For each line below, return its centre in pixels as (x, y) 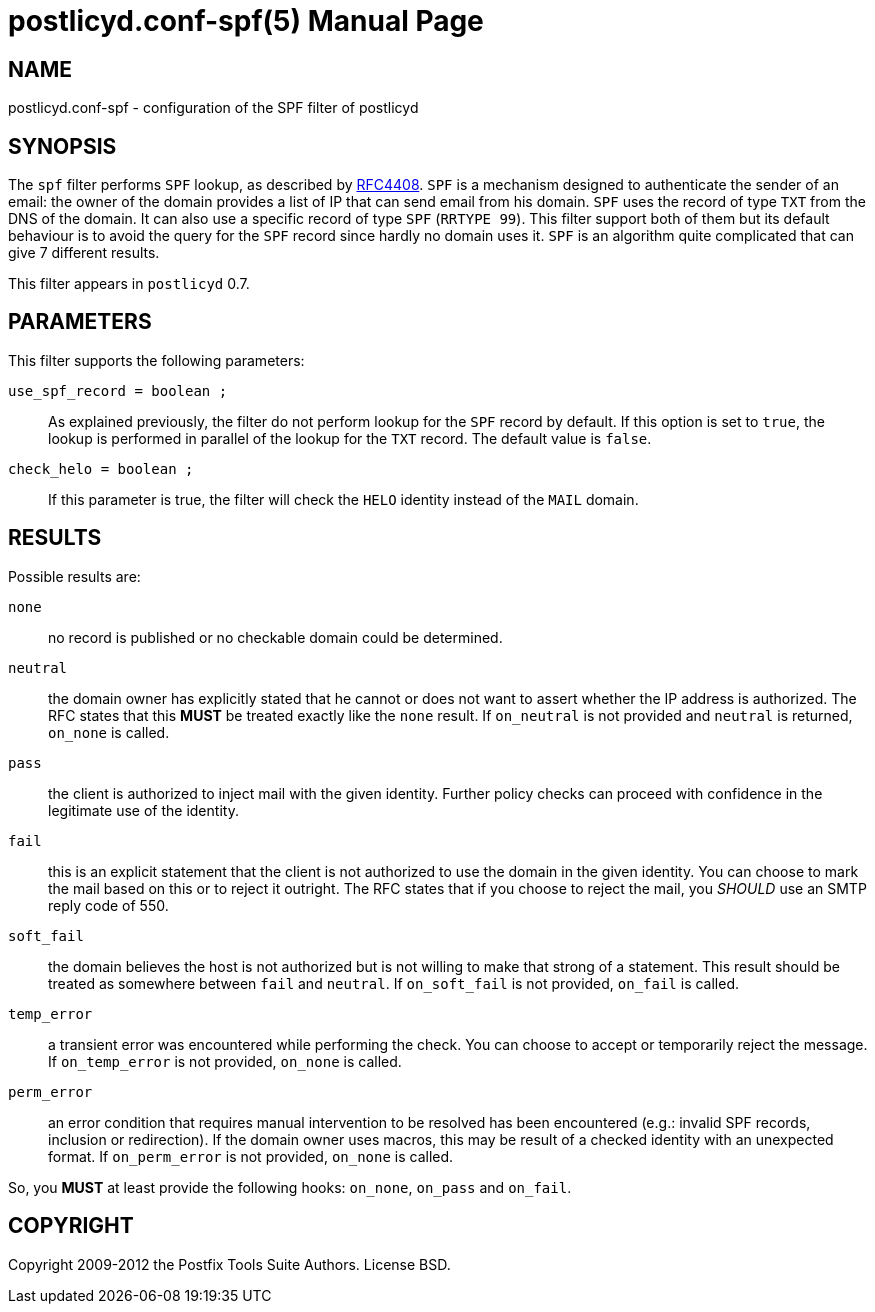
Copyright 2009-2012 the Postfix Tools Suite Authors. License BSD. (229, 1264)
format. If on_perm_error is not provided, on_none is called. (251, 1156)
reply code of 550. (108, 905)
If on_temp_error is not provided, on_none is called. (225, 1061)
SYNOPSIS (62, 146)
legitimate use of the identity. (143, 810)
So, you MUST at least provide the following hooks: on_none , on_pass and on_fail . (290, 1187)
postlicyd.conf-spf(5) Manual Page (246, 21)
